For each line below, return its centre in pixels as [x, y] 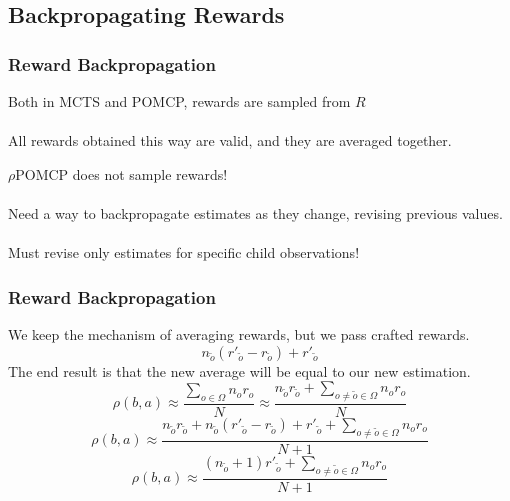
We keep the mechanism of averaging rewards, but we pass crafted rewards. [239, 333]
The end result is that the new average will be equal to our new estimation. [239, 370]
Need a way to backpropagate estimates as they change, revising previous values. [255, 212]
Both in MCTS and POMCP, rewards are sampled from [179, 101]
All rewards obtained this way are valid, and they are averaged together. [230, 140]
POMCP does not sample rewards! [121, 173]
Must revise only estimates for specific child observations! [184, 252]
